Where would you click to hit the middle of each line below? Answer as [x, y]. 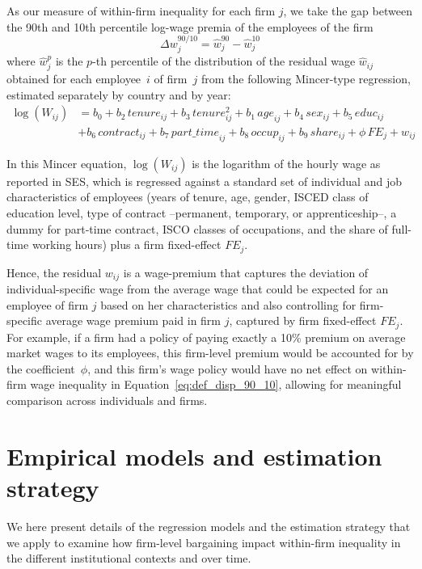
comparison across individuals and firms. [107, 400]
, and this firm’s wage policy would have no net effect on [228, 368]
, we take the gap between [348, 11]
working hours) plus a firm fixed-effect [127, 244]
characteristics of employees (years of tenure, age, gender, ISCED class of [188, 197]
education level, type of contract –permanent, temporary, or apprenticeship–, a [202, 212]
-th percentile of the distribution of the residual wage [224, 61]
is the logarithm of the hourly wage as [286, 163]
